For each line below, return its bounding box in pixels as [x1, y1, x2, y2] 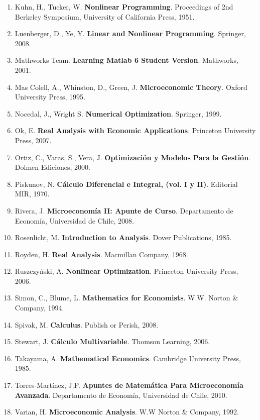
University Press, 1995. [15, 91, 85, 102]
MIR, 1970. [15, 188, 50, 199]
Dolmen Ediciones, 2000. [15, 162, 90, 172]
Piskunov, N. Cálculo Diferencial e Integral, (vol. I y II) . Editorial [15, 178, 238, 189]
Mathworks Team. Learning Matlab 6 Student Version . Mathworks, [15, 55, 238, 65]
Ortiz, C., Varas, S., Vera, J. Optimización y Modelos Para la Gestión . [15, 152, 250, 162]
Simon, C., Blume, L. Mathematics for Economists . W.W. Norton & [15, 292, 238, 303]
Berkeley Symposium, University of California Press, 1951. [15, 11, 195, 22]
